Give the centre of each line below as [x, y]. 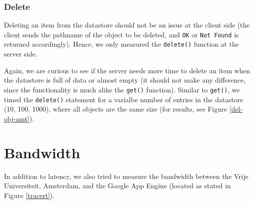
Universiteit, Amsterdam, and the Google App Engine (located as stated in [117, 186]
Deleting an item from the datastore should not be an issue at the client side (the [127, 25]
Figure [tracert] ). [29, 195]
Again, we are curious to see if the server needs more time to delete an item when [127, 70]
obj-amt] [17, 118]
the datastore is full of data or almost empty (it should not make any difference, [125, 80]
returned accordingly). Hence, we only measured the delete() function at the [122, 44]
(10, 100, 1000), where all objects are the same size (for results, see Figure [116, 109]
